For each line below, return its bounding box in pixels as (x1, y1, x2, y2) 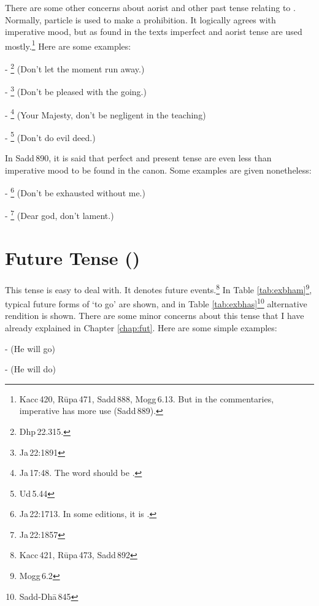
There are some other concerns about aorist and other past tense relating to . (5, 1, 296, 13)
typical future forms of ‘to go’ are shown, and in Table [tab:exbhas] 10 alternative (5, 296, 307, 310)
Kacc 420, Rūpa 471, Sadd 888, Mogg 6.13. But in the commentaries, (19, 392, 274, 405)
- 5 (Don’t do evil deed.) (5, 129, 96, 144)
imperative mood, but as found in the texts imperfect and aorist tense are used (5, 25, 302, 38)
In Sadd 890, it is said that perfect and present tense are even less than (5, 151, 272, 164)
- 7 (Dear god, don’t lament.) (5, 207, 114, 222)
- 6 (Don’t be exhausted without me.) (5, 185, 145, 199)
